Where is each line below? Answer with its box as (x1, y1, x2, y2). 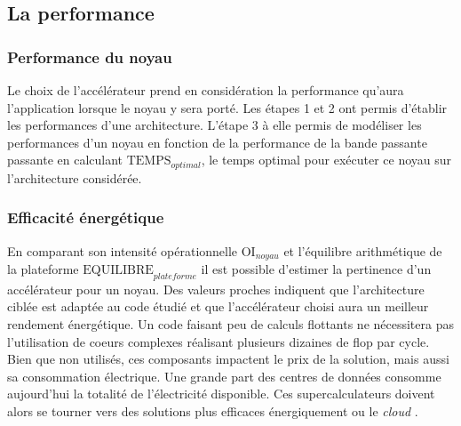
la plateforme (7, 260, 79, 278)
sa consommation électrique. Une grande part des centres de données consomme (7, 366, 441, 385)
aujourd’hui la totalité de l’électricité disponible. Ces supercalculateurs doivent (7, 384, 435, 403)
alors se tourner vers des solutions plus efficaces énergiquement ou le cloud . (7, 402, 418, 421)
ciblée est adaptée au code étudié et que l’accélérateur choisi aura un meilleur (7, 297, 429, 316)
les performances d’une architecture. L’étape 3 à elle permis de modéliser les (7, 116, 422, 134)
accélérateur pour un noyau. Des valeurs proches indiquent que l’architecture (7, 279, 425, 298)
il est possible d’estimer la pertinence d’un (201, 260, 432, 278)
